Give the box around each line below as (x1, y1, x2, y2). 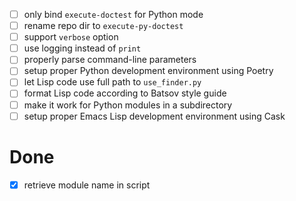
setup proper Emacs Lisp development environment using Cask (23, 110, 286, 122)
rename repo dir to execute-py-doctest (23, 20, 184, 32)
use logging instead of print (23, 42, 142, 54)
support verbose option (23, 31, 119, 43)
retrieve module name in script (23, 179, 151, 191)
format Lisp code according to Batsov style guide (23, 87, 227, 99)
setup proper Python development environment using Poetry (23, 65, 274, 77)
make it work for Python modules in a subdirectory (23, 99, 233, 111)
